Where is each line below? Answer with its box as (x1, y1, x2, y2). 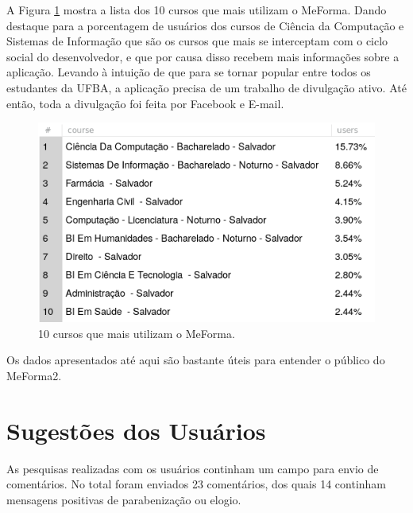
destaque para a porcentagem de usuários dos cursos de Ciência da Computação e (6, 17, 404, 33)
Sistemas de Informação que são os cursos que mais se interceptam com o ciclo (6, 33, 388, 49)
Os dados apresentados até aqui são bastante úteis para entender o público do (6, 352, 385, 368)
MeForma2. (6, 367, 62, 384)
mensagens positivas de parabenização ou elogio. (6, 491, 241, 507)
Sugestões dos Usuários (6, 414, 266, 446)
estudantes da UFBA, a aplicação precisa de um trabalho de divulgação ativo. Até (6, 79, 407, 95)
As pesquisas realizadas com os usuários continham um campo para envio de (6, 460, 379, 476)
